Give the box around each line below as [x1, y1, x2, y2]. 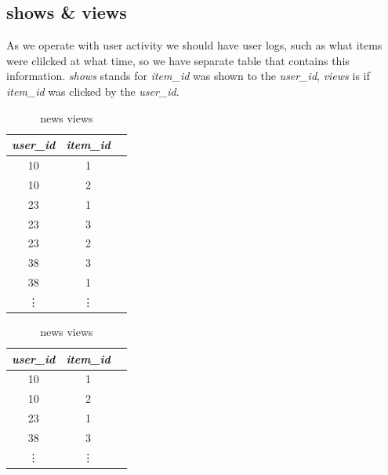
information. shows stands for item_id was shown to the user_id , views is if [6, 68, 370, 84]
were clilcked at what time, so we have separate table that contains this [6, 52, 350, 68]
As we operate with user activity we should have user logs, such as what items [6, 37, 383, 53]
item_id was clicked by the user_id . [6, 82, 179, 99]
